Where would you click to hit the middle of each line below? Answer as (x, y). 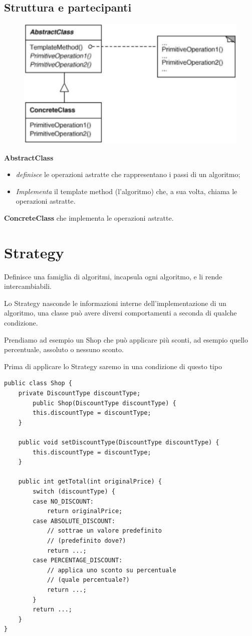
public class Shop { (38, 383)
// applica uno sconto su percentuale (111, 570)
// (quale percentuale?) (88, 580)
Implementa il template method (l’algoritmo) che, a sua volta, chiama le (127, 191)
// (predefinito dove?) (86, 540)
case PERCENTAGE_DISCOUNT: (78, 561)
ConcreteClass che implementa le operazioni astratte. (89, 217)
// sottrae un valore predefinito (104, 531)
